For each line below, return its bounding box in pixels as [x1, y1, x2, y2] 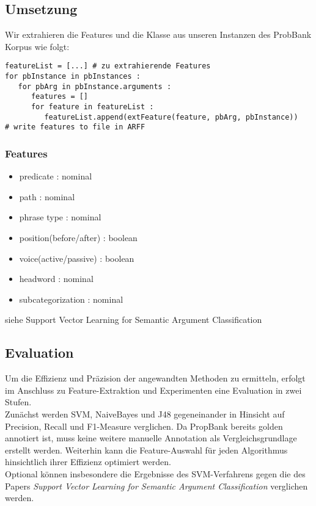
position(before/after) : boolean [19, 231, 138, 244]
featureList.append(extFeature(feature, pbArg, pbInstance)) [44, 112, 298, 121]
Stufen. [5, 396, 32, 408]
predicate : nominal [19, 170, 92, 183]
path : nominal [19, 190, 75, 203]
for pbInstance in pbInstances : [5, 72, 141, 81]
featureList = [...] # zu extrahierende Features [5, 62, 211, 71]
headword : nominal [19, 272, 94, 285]
